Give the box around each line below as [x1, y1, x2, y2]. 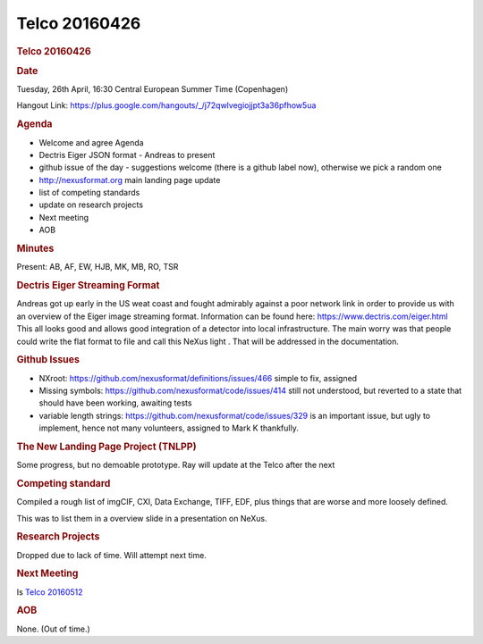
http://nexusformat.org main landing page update [38, 174, 221, 185]
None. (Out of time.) [16, 623, 91, 634]
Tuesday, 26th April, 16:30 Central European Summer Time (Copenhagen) [16, 84, 289, 95]
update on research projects [38, 199, 143, 210]
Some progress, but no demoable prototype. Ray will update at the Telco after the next [16, 460, 335, 471]
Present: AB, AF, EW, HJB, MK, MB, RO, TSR [16, 262, 179, 272]
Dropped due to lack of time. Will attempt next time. [16, 549, 208, 560]
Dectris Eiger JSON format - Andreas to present [38, 149, 216, 160]
